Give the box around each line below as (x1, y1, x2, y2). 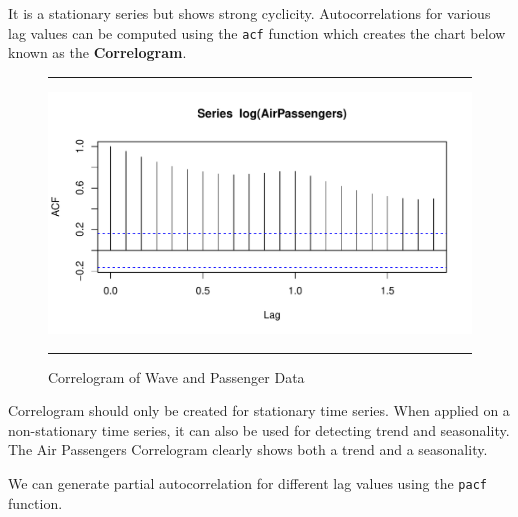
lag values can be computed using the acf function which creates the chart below (8, 22, 506, 43)
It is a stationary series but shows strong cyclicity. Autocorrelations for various (8, 3, 491, 23)
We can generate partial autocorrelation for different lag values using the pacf (8, 473, 487, 494)
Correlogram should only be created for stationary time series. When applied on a (8, 400, 510, 421)
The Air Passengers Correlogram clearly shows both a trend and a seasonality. (8, 439, 488, 460)
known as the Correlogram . (8, 42, 187, 63)
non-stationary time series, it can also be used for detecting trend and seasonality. (8, 419, 510, 440)
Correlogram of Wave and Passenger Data (48, 366, 305, 387)
